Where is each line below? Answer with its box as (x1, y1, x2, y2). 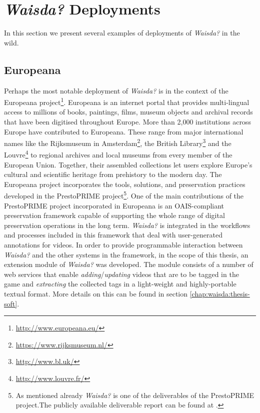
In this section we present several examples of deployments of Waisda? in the (4, 27, 240, 38)
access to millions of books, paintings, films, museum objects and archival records (4, 106, 253, 117)
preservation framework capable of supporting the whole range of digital (4, 210, 225, 220)
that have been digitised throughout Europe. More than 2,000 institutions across (4, 116, 251, 126)
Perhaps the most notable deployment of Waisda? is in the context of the (4, 85, 228, 95)
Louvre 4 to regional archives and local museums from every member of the (4, 148, 232, 160)
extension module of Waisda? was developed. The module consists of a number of (4, 259, 253, 269)
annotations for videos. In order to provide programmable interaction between (4, 239, 243, 250)
